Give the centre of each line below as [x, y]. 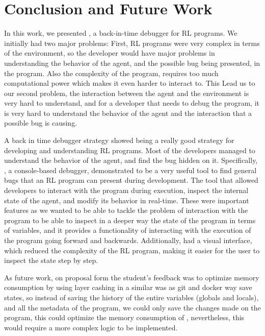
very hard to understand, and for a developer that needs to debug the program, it [132, 103]
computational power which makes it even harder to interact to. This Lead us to [130, 83]
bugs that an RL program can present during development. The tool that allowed [131, 180]
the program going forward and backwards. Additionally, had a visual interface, [128, 240]
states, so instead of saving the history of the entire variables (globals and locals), [131, 297]
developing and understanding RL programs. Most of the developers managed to [130, 150]
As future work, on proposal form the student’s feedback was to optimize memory [132, 277]
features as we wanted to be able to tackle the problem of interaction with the [126, 210]
